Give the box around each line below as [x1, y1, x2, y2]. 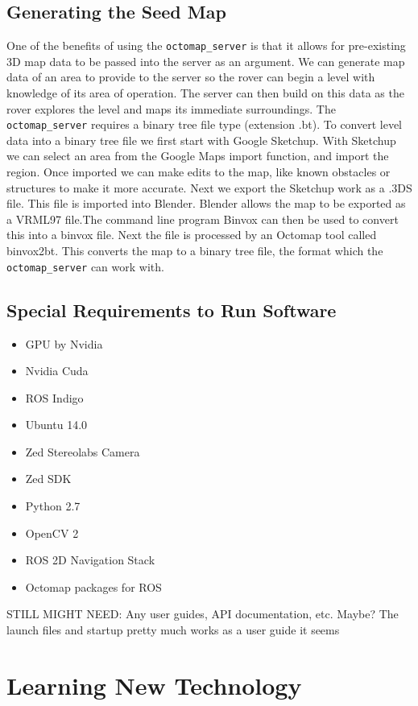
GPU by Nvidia [25, 335, 103, 352]
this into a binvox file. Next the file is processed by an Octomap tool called [6, 226, 377, 243]
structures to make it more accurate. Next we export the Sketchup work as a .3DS [6, 179, 412, 196]
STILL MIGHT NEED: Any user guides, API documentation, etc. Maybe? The [6, 605, 399, 622]
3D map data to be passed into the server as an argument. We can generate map [6, 52, 405, 69]
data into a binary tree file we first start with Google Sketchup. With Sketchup [6, 131, 396, 148]
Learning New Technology [6, 668, 302, 701]
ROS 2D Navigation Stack [25, 551, 155, 568]
